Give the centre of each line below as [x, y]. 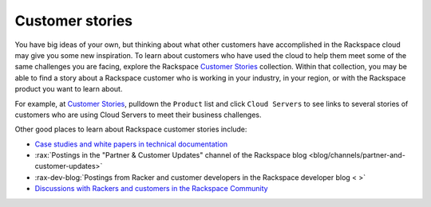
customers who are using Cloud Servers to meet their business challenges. [138, 115]
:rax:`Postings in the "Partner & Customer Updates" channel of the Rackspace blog [171, 155]
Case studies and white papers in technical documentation [131, 144]
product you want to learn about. [69, 89]
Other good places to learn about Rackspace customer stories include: [131, 129]
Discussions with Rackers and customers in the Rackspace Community [151, 189]
